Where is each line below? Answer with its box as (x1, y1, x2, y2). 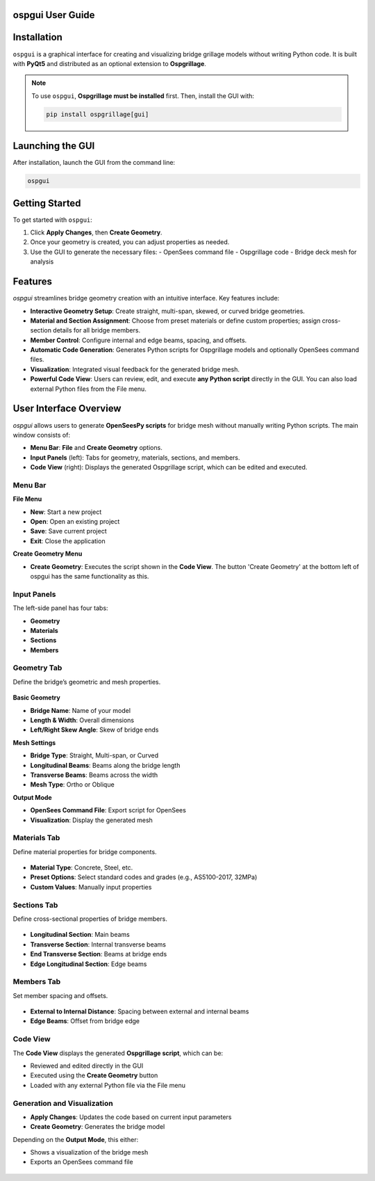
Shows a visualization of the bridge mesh (30, 1148, 149, 1157)
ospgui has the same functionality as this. (30, 572, 149, 580)
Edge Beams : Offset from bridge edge (30, 1017, 140, 1025)
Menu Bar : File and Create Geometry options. (30, 444, 162, 452)
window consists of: (12, 431, 71, 439)
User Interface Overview (12, 403, 122, 415)
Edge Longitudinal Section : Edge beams (30, 960, 147, 968)
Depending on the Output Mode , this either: (12, 1135, 139, 1143)
